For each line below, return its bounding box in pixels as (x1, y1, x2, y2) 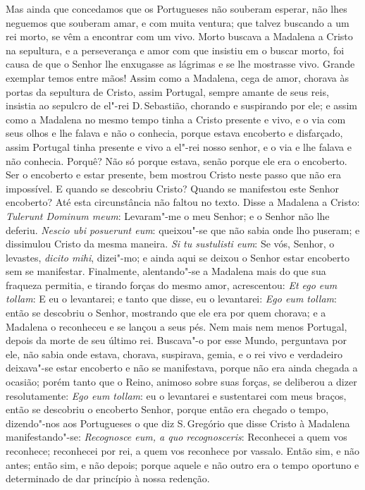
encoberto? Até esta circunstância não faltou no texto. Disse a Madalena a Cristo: (6, 195, 360, 209)
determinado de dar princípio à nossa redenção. (6, 471, 210, 486)
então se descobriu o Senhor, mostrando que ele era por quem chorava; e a (6, 305, 326, 320)
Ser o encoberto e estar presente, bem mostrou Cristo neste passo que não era (6, 167, 341, 182)
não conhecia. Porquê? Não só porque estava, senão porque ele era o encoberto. (6, 153, 347, 168)
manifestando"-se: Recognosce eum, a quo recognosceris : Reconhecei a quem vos (6, 429, 347, 444)
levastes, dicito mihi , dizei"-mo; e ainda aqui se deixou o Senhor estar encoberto (6, 250, 349, 264)
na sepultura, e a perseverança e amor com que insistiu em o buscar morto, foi (6, 42, 345, 57)
